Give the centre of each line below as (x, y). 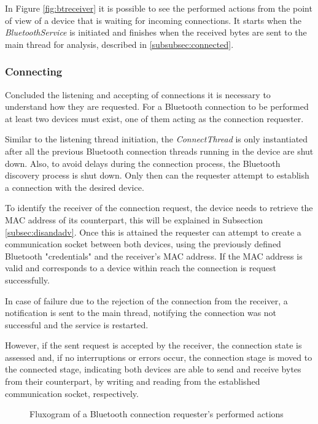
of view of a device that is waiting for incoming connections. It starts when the (153, 20)
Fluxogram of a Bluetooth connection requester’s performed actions (157, 414)
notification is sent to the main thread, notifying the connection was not (141, 313)
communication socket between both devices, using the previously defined (143, 244)
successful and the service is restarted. (77, 324)
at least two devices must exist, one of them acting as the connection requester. (154, 118)
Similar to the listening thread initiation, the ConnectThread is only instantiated (157, 139)
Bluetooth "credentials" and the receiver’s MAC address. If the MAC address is (154, 256)
